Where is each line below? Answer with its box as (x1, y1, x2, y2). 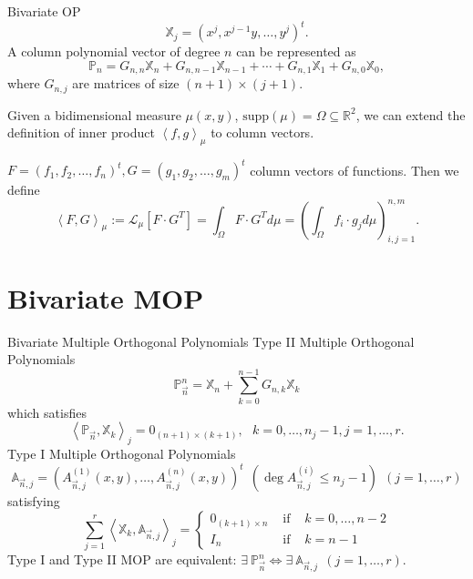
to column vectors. (211, 123, 314, 142)
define (7, 180, 40, 199)
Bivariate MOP (7, 279, 204, 316)
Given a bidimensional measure (7, 105, 181, 124)
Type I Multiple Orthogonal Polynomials (7, 444, 236, 463)
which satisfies (7, 402, 87, 422)
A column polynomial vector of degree (7, 42, 221, 61)
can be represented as (236, 42, 356, 61)
